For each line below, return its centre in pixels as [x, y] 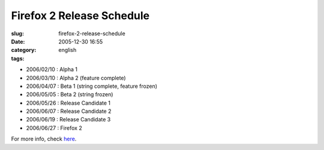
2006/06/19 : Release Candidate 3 [68, 120]
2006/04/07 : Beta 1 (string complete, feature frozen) [92, 86]
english [67, 50]
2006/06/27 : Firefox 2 [54, 128]
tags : [18, 58]
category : [24, 50]
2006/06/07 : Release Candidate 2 [69, 111]
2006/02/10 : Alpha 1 [52, 69]
